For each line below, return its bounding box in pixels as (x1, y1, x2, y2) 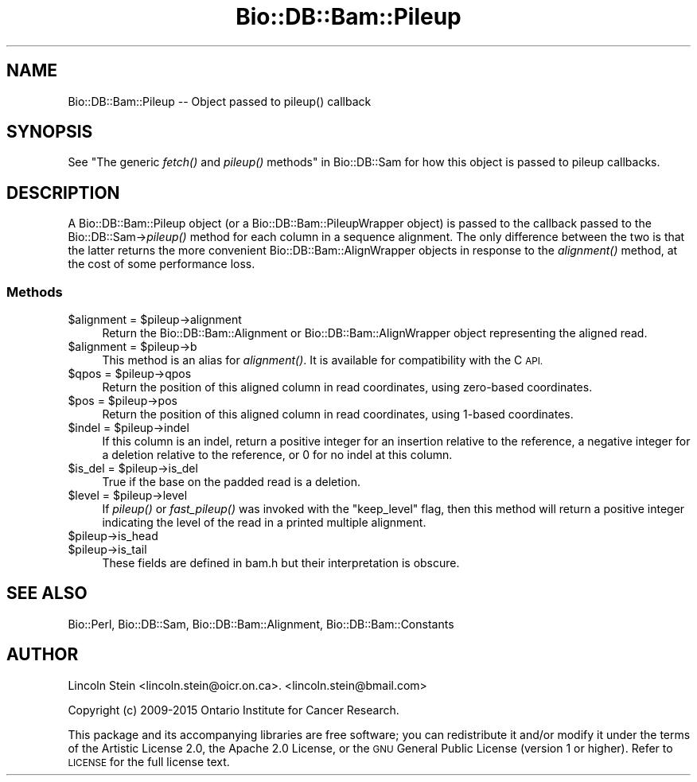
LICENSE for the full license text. (68, 754, 230, 768)
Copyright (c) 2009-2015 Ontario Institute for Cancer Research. (68, 702, 399, 717)
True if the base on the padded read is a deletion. (102, 475, 360, 489)
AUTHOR (6, 644, 79, 665)
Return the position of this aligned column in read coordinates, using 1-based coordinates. (102, 407, 574, 422)
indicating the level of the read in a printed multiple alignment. (102, 515, 426, 530)
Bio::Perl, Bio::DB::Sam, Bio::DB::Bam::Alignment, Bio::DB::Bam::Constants (68, 617, 454, 631)
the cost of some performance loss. (68, 257, 255, 271)
